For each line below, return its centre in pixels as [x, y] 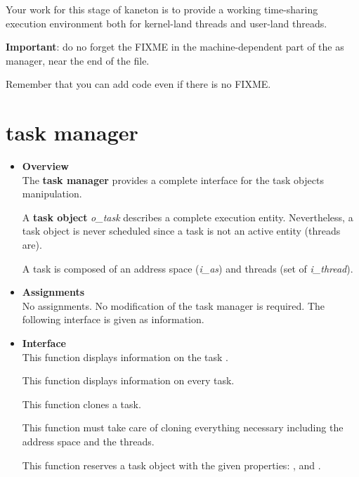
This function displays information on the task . [125, 357]
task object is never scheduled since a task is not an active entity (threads [181, 231]
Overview [45, 166]
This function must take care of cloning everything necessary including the [183, 427]
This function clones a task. [81, 404]
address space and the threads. [88, 441]
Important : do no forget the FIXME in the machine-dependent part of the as [175, 47]
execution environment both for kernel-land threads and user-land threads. [167, 23]
